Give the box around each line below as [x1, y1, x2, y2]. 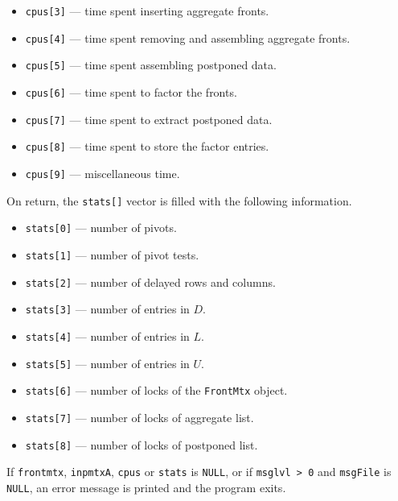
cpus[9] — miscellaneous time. [25, 164, 180, 181]
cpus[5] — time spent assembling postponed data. [25, 56, 277, 73]
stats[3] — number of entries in [25, 300, 190, 317]
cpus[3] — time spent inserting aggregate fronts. [25, 2, 269, 19]
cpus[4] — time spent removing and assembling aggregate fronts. [25, 29, 351, 46]
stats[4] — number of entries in [25, 327, 190, 344]
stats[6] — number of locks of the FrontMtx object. [25, 382, 288, 399]
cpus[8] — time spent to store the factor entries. [25, 138, 269, 155]
